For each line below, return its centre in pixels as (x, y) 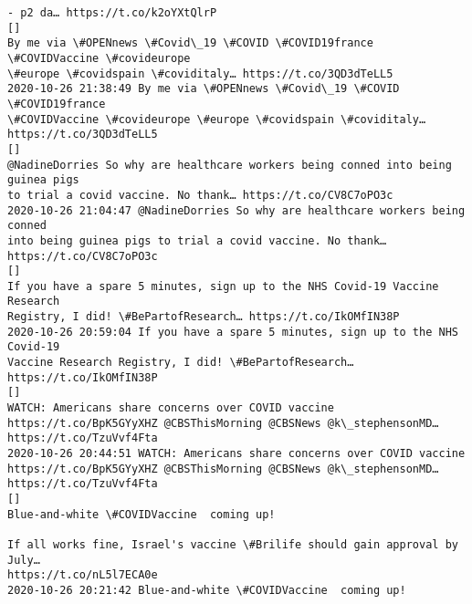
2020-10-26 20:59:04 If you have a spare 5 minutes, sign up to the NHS (233, 332)
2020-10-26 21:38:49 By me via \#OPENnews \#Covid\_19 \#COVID (204, 89)
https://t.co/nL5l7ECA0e (83, 575)
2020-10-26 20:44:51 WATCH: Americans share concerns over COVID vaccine (236, 454)
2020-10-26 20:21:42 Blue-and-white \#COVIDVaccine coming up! (207, 590)
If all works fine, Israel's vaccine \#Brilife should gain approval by (233, 544)
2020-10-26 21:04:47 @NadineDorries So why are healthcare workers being (236, 210)
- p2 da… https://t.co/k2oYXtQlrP (112, 13)
